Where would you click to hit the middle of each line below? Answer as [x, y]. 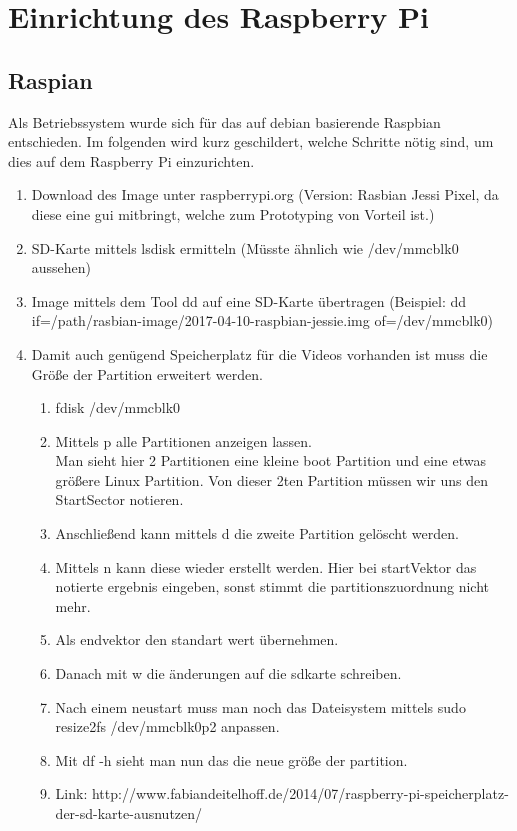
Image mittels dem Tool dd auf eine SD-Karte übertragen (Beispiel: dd [249, 300]
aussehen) [61, 267]
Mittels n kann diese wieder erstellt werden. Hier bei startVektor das [266, 566]
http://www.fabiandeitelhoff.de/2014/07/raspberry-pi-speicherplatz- [300, 793]
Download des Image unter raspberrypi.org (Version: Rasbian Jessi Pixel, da [265, 194]
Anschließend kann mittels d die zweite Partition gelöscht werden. [257, 533]
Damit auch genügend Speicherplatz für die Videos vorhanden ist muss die [259, 353]
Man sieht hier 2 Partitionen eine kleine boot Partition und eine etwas [270, 460]
